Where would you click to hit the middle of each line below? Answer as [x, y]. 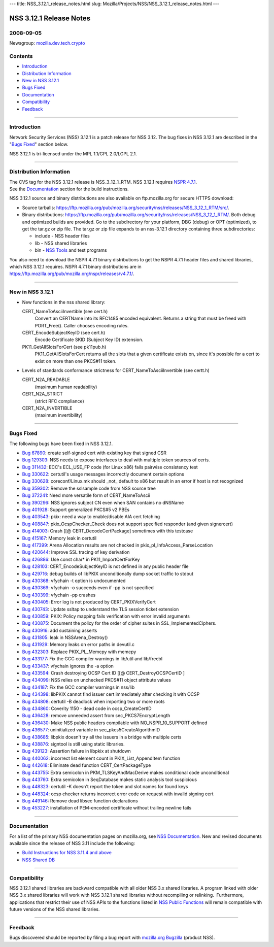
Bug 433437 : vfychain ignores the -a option [68, 666]
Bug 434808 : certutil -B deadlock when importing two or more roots [93, 701]
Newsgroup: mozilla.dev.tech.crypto [47, 43]
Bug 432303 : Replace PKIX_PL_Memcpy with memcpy [79, 652]
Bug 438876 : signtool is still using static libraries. [73, 744]
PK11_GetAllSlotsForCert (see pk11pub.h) [64, 347]
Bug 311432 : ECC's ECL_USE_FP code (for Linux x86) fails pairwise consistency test [110, 467]
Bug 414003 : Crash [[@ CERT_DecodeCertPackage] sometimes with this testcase [108, 531]
